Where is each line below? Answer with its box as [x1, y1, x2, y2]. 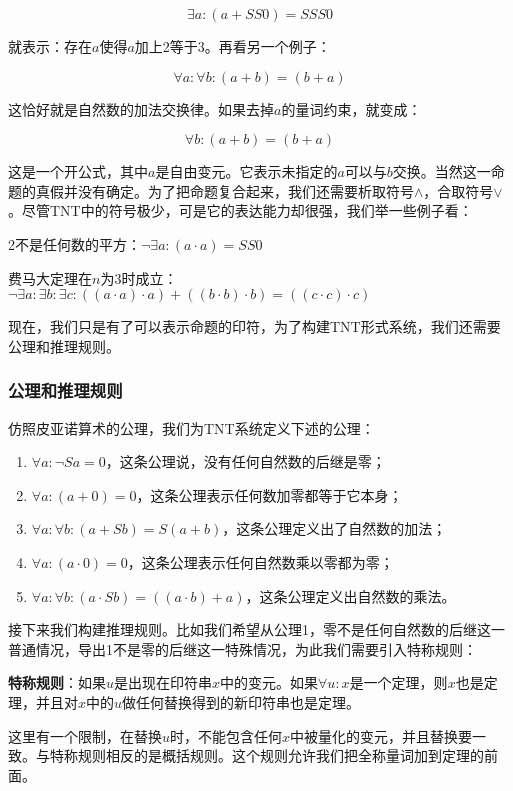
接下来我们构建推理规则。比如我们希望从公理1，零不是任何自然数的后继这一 [8, 619, 505, 640]
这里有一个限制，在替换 [8, 725, 162, 746]
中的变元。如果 [220, 672, 319, 693]
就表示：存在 [8, 36, 92, 56]
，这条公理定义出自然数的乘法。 [245, 585, 456, 606]
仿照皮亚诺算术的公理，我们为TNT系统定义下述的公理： [8, 417, 375, 438]
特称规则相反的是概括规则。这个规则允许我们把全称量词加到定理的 [49, 745, 484, 766]
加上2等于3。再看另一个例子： [134, 36, 331, 56]
